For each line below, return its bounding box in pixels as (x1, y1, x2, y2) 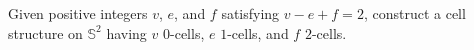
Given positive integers (8, 3, 148, 23)
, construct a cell (363, 3, 466, 23)
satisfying (221, 3, 280, 23)
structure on (8, 22, 83, 43)
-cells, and (227, 22, 289, 43)
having (106, 22, 147, 43)
